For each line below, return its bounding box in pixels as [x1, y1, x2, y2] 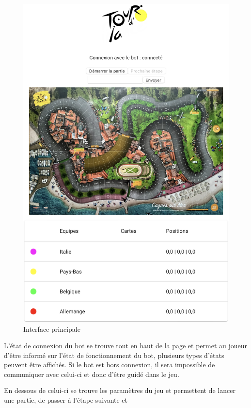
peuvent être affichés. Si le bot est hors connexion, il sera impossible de [4, 359, 215, 370]
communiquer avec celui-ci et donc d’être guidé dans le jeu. [4, 369, 179, 379]
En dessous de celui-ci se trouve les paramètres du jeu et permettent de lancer [4, 385, 235, 395]
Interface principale [23, 324, 80, 334]
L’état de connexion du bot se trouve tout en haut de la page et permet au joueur [4, 340, 248, 351]
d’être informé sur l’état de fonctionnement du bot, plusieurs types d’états [4, 350, 224, 360]
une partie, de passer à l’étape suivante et [4, 395, 128, 405]
